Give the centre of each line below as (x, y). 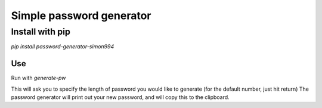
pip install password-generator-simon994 (63, 47)
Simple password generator (81, 16)
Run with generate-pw (38, 78)
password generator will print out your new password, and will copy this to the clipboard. (120, 97)
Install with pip (41, 32)
